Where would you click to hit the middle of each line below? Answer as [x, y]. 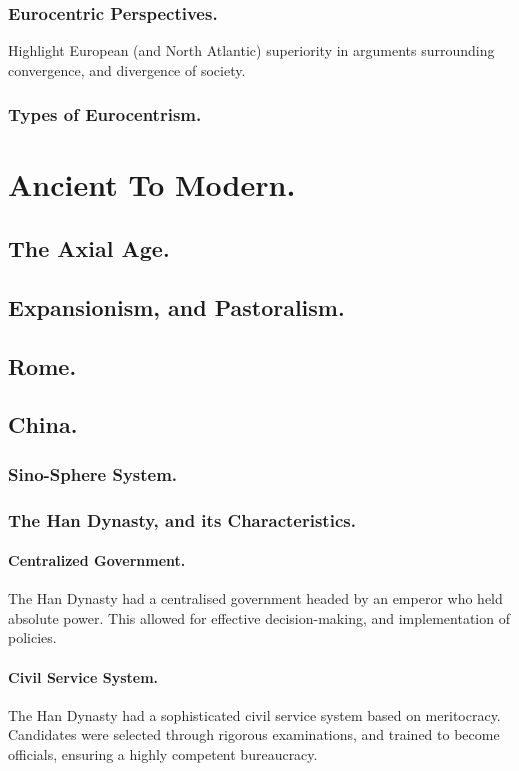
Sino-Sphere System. [93, 473]
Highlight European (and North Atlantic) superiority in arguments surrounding [251, 50]
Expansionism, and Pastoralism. [176, 306]
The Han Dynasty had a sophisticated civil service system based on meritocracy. [254, 714]
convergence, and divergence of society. [127, 69]
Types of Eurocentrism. [105, 114]
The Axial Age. [89, 248]
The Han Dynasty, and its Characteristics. [182, 519]
